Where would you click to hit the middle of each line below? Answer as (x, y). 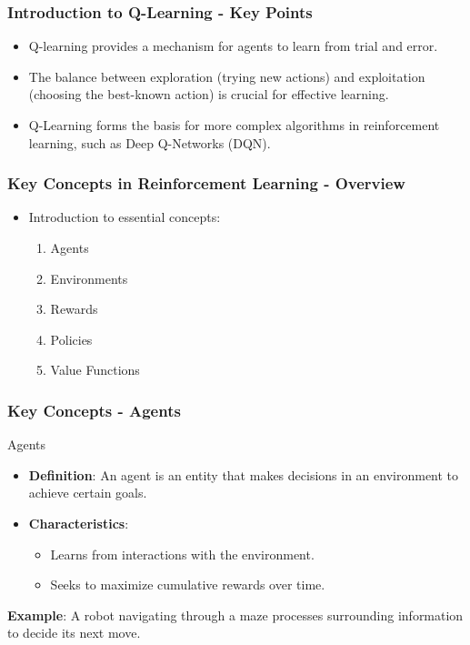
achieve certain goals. (88, 493)
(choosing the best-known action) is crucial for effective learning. (209, 94)
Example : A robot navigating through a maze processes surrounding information (235, 615)
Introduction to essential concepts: (125, 217)
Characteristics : (79, 523)
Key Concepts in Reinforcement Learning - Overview (206, 183)
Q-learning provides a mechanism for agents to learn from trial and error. (233, 46)
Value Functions (95, 370)
